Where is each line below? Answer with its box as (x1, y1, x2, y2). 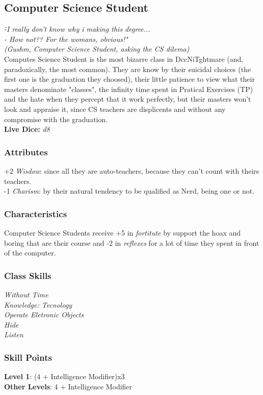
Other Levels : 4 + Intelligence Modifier (4, 381, 133, 391)
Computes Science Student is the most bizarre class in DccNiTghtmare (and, (4, 53, 244, 64)
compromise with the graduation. (4, 113, 108, 124)
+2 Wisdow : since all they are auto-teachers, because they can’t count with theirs (4, 165, 259, 176)
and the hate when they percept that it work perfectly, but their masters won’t (4, 94, 251, 104)
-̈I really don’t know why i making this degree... (4, 24, 150, 34)
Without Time (4, 289, 48, 299)
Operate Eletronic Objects (4, 309, 84, 320)
